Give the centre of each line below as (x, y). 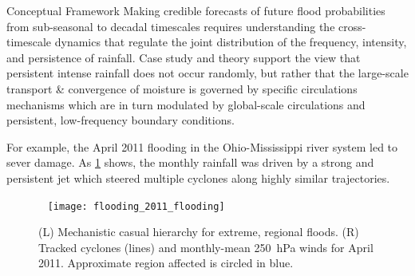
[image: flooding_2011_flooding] (136, 206)
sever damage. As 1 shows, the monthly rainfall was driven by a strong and (190, 162)
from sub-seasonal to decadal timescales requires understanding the (171, 26)
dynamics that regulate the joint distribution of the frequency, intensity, (231, 42)
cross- (352, 26)
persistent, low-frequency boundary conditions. (121, 120)
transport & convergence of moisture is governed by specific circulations (182, 88)
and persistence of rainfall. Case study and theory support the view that (184, 57)
